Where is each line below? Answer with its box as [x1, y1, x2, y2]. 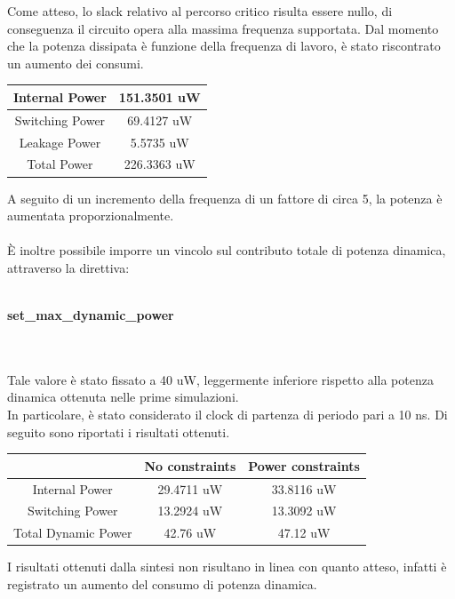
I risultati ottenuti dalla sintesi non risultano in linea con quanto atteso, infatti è [7, 557, 447, 576]
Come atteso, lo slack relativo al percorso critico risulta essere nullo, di [7, 2, 393, 20]
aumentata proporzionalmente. [7, 206, 174, 225]
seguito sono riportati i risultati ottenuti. [7, 422, 230, 441]
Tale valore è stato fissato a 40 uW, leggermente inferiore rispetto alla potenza [7, 370, 434, 388]
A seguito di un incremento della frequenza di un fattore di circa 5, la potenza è [7, 188, 443, 207]
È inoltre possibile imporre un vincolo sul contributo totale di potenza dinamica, [7, 241, 446, 260]
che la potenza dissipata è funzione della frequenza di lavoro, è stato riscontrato [7, 36, 441, 55]
